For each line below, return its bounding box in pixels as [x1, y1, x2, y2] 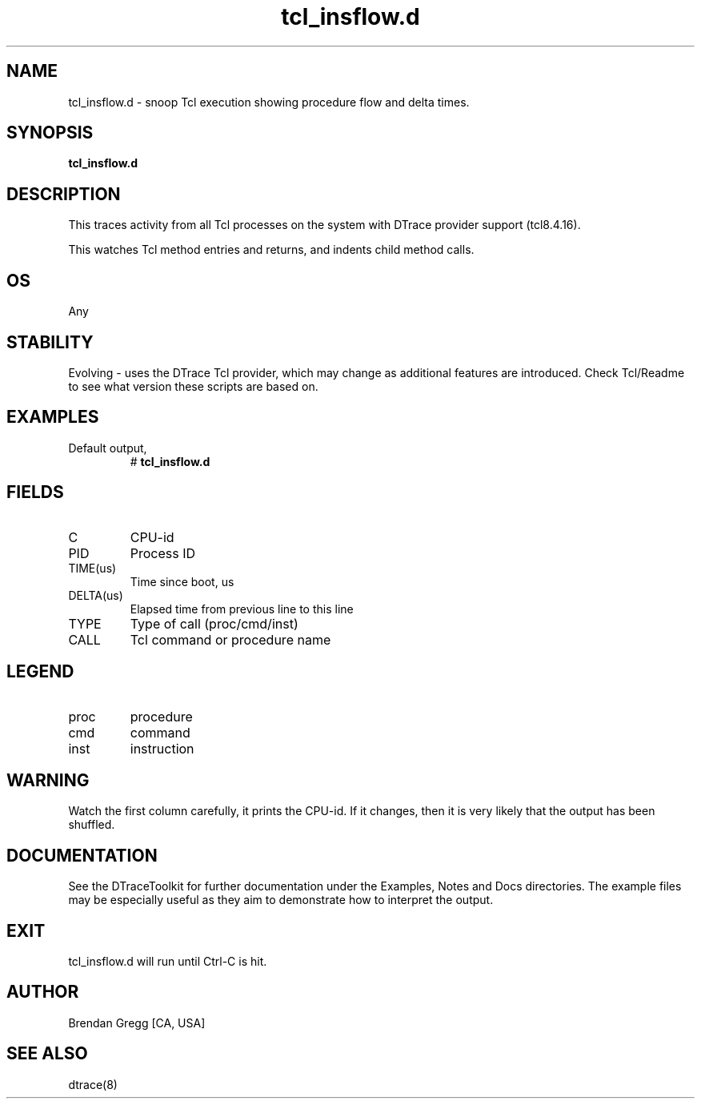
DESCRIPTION [6, 183, 121, 204]
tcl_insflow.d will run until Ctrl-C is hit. [68, 954, 267, 969]
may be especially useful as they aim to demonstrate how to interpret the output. [68, 893, 494, 907]
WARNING [6, 769, 90, 790]
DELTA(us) [68, 588, 123, 602]
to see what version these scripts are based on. [68, 379, 318, 393]
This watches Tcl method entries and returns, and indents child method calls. [68, 243, 475, 257]
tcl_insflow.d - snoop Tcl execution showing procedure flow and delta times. [68, 94, 470, 109]
